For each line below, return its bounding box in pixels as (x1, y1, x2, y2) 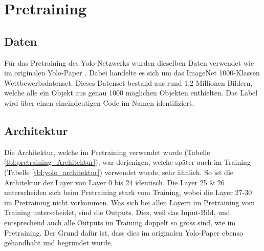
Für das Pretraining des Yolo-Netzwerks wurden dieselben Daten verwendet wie (4, 57, 254, 68)
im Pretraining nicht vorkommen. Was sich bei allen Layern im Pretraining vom (4, 197, 255, 207)
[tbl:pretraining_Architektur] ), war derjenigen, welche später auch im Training (4, 157, 251, 167)
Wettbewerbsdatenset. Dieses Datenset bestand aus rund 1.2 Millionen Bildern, (4, 77, 253, 88)
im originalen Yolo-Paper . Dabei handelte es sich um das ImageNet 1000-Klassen (4, 67, 260, 78)
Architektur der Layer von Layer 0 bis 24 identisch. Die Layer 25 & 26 (4, 177, 225, 187)
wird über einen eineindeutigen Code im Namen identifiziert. (4, 97, 194, 108)
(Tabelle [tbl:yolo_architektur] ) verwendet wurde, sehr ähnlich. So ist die (4, 166, 234, 177)
